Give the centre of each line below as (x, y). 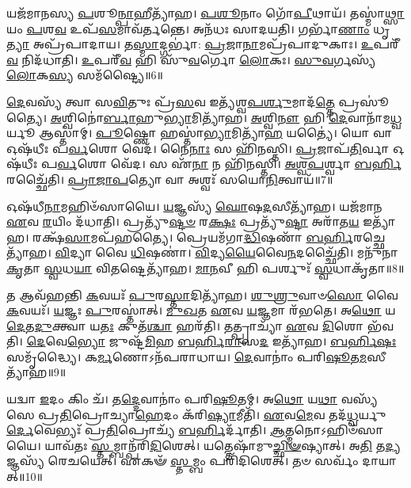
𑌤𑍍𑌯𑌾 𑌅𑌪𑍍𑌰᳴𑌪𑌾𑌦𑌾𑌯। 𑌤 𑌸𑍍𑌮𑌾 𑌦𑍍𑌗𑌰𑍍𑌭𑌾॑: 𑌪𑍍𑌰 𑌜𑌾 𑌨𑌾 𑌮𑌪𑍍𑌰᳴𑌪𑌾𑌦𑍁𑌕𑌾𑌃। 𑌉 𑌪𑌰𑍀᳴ (203, 44)
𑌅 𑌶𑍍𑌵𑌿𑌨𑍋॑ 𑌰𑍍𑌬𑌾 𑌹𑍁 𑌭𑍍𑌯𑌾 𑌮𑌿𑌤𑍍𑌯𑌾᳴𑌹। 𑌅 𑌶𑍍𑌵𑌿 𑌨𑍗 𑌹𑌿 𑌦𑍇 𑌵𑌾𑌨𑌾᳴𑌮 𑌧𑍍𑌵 (226, 117)
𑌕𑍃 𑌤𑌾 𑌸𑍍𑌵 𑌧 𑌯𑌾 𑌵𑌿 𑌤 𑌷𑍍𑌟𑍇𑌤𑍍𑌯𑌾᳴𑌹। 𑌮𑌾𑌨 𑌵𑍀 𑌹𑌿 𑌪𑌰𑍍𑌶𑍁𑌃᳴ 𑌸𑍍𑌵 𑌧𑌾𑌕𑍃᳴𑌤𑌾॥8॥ (205, 267)
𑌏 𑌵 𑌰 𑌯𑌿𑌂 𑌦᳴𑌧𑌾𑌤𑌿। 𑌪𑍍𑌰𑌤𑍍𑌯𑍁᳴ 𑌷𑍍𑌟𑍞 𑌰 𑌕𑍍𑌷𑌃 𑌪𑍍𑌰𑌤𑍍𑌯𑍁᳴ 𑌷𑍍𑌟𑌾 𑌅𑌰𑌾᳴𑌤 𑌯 (183, 221)
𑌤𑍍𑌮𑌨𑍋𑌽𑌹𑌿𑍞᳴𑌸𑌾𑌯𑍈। (334, 430)
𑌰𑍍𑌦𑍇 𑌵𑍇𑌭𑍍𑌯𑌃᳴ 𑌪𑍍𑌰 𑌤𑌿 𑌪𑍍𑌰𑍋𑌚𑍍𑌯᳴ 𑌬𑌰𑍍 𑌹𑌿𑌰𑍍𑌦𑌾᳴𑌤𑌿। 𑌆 (146, 430)
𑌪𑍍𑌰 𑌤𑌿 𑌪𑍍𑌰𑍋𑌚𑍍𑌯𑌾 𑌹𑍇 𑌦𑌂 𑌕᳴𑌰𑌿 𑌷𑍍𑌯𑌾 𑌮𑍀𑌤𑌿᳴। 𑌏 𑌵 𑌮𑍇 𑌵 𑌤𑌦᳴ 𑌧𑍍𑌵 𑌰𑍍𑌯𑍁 (212, 414)
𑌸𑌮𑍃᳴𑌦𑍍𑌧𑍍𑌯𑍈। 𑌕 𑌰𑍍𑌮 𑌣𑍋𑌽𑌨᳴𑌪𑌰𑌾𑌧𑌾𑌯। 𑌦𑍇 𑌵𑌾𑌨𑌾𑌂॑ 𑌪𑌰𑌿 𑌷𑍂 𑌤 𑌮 (187, 356)
